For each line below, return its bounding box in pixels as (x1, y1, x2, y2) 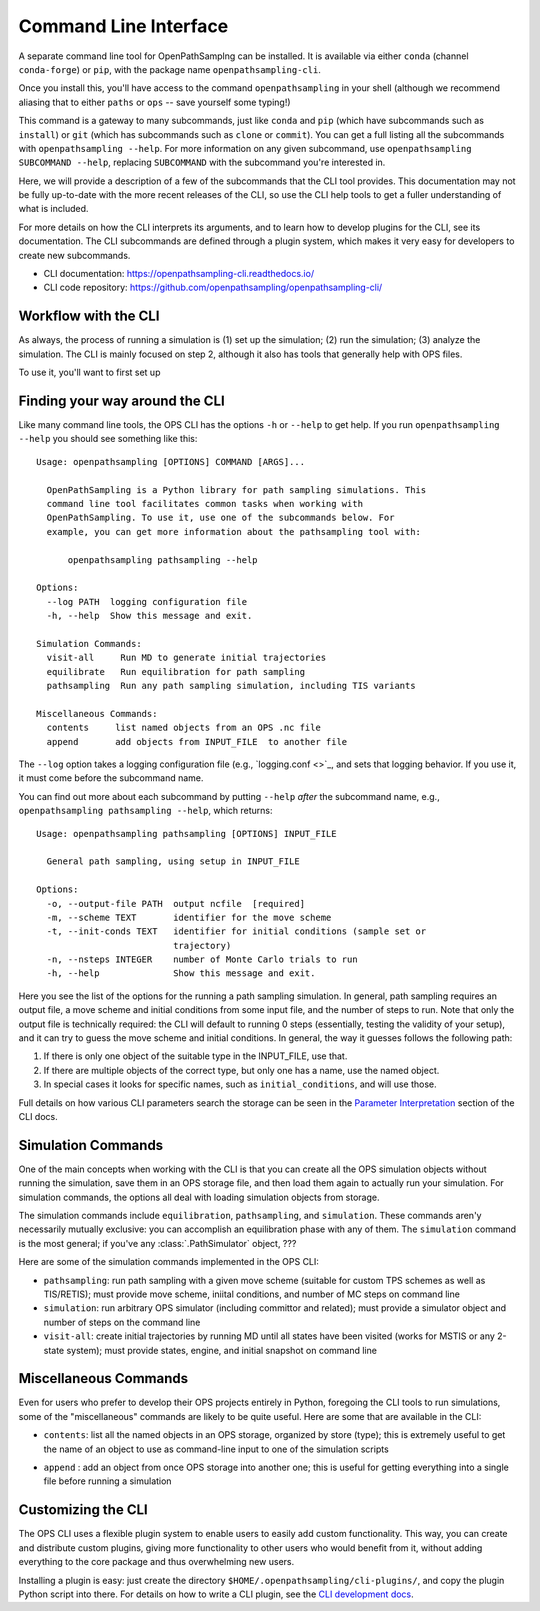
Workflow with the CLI (18, 308, 160, 325)
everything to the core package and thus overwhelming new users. (18, 1556, 295, 1568)
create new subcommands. (18, 249, 131, 261)
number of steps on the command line (43, 1316, 201, 1328)
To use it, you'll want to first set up (18, 366, 161, 379)
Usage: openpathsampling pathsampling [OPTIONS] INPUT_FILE (36, 828, 337, 839)
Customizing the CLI (18, 1501, 149, 1519)
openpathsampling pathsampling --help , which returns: (18, 805, 274, 817)
